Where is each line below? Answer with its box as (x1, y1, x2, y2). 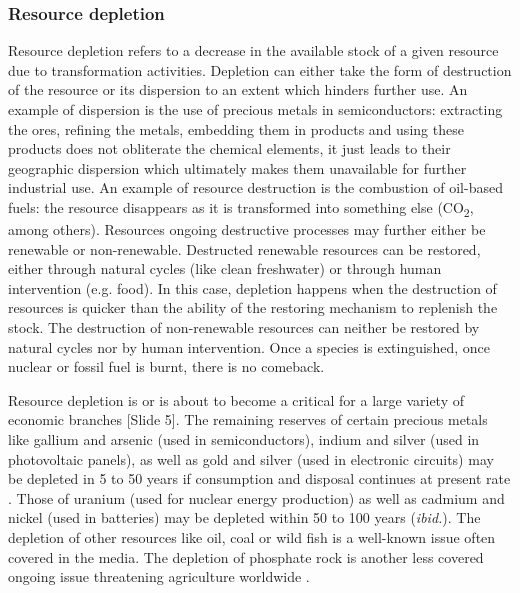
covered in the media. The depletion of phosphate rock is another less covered (8, 546, 484, 567)
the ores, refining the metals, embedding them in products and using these (8, 118, 464, 139)
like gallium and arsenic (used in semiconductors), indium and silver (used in (8, 429, 480, 450)
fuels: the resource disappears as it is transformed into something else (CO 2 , (8, 196, 474, 220)
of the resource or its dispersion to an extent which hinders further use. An (8, 79, 468, 100)
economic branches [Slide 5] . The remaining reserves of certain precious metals (8, 409, 488, 430)
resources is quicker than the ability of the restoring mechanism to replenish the (8, 297, 498, 318)
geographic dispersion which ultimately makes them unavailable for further (8, 157, 467, 178)
